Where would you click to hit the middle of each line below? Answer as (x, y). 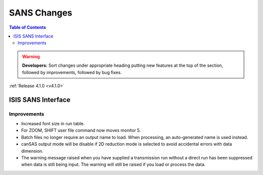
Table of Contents (28, 27)
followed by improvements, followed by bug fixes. (72, 72)
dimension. (32, 151)
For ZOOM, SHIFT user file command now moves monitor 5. (81, 130)
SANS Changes (41, 13)
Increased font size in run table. (53, 124)
